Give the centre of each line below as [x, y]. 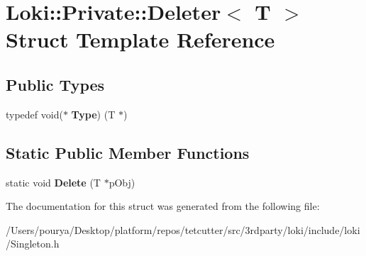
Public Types [55, 84]
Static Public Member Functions [128, 152]
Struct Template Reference [140, 39]
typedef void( [34, 114]
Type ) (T [93, 114]
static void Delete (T [53, 182]
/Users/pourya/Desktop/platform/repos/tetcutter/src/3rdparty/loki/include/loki [183, 229]
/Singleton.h [33, 244]
